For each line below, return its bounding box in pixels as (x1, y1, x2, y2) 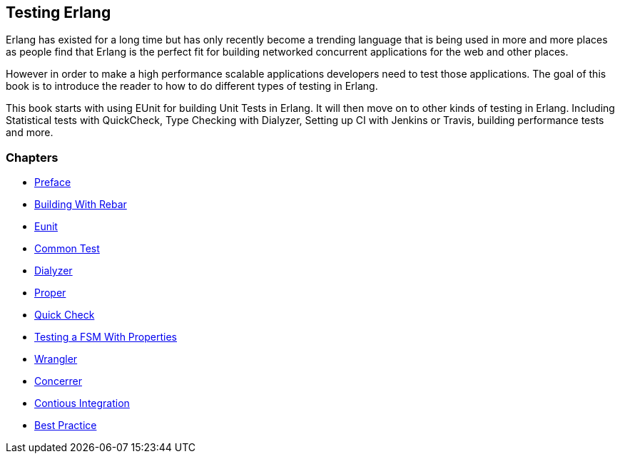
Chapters (6, 150, 59, 165)
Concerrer (34, 375, 83, 388)
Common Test (34, 242, 100, 255)
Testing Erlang (6, 4, 111, 21)
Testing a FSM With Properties (34, 331, 177, 344)
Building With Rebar (34, 198, 127, 211)
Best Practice (34, 419, 97, 432)
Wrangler (34, 353, 78, 366)
